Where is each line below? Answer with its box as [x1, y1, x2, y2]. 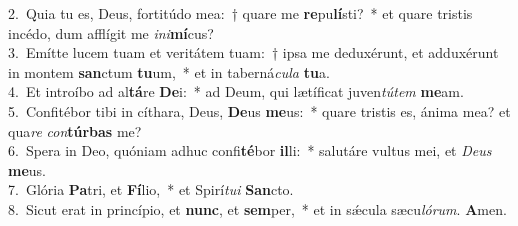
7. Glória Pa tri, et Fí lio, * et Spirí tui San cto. [8, 179, 294, 200]
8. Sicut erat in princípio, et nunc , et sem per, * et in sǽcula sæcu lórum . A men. [8, 198, 507, 219]
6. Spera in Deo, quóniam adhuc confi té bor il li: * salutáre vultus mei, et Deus [8, 140, 492, 161]
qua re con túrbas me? [8, 120, 142, 141]
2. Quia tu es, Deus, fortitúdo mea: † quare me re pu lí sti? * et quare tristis [8, 3, 473, 23]
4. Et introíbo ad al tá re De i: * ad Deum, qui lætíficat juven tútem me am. [8, 81, 464, 102]
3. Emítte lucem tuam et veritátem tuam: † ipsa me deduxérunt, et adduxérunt [8, 42, 499, 63]
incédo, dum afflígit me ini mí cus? [8, 22, 214, 43]
